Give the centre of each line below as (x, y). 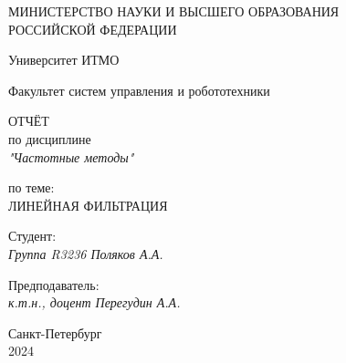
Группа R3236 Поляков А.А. (86, 253)
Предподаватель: (54, 284)
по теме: (31, 187)
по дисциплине (50, 138)
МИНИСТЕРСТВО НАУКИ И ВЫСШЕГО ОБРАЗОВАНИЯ (174, 11)
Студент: (32, 236)
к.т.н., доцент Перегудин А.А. (94, 302)
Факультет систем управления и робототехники (139, 90)
